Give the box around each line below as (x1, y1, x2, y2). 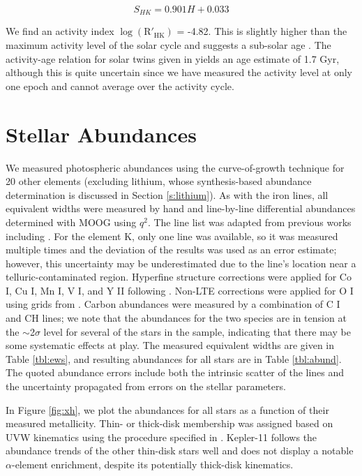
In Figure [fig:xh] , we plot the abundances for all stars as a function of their (6, 402, 329, 417)
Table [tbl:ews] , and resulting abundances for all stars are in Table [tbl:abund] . (6, 351, 342, 366)
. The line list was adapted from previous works (147, 214, 352, 229)
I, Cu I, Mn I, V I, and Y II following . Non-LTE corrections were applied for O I (6, 283, 354, 297)
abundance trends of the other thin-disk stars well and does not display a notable (6, 443, 354, 458)
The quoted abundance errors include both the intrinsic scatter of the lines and (6, 365, 345, 380)
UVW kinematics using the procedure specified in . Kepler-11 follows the (6, 429, 317, 444)
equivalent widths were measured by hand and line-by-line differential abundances (6, 201, 356, 216)
